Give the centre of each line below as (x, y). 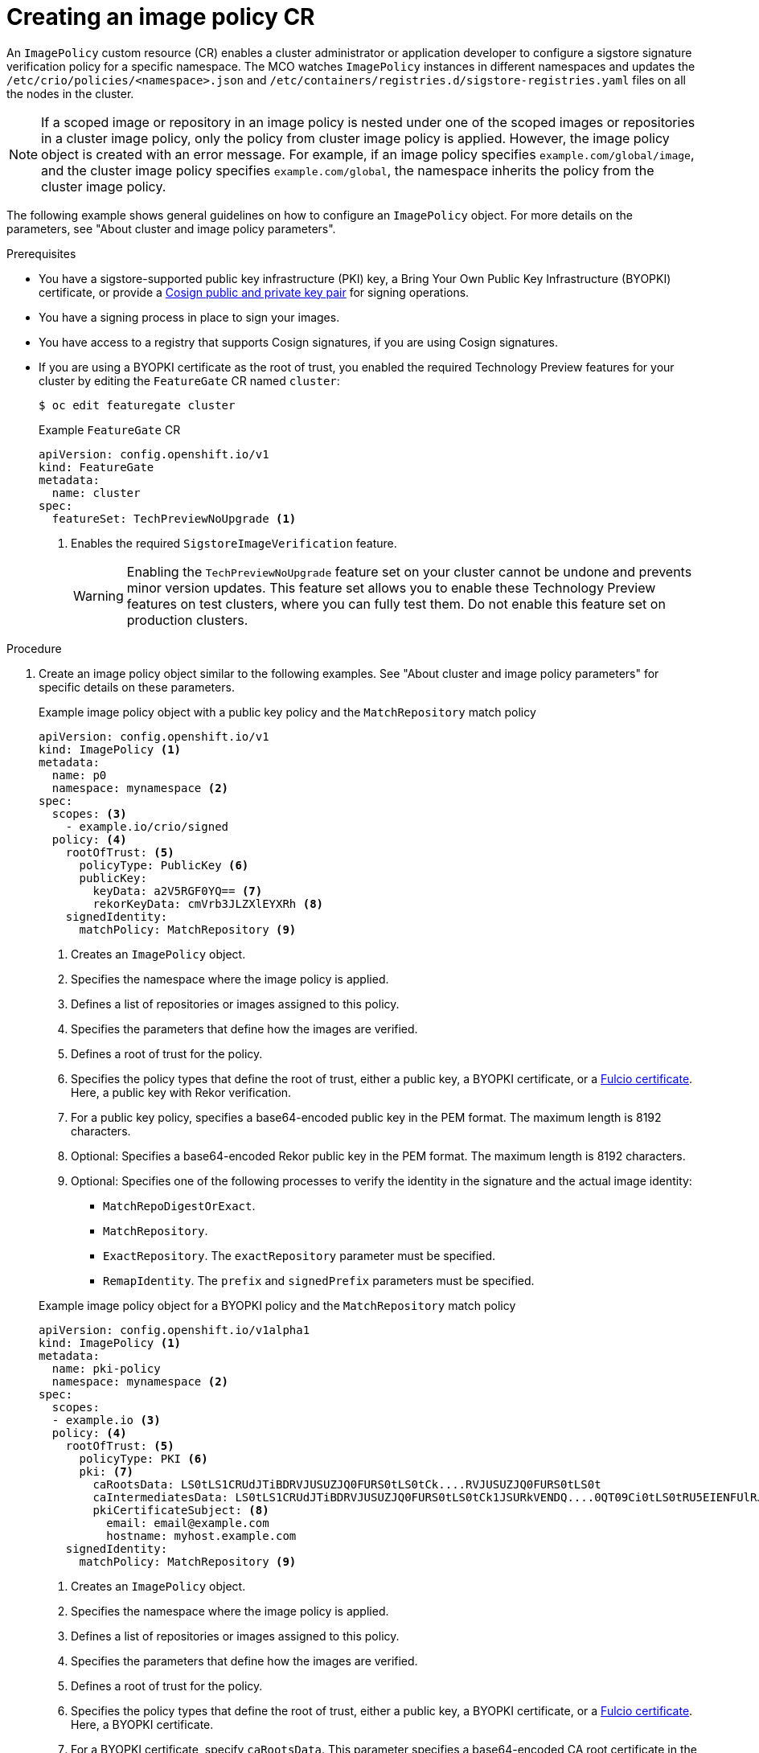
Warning (98, 595)
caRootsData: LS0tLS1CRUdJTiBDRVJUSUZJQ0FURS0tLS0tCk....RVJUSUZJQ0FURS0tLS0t (347, 1484)
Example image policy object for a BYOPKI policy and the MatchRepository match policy (277, 1305)
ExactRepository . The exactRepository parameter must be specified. (299, 1255)
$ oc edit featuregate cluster (137, 405)
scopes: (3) (89, 813)
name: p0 (79, 775)
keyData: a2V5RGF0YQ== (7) (178, 891)
